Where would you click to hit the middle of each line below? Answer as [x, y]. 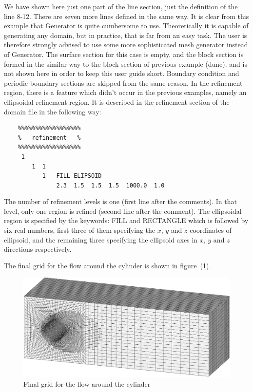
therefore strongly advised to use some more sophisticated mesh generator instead [126, 45]
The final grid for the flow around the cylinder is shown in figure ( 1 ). [107, 265]
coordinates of [211, 230]
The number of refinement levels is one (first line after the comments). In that [120, 201]
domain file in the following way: [53, 111]
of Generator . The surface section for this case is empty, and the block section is [124, 54]
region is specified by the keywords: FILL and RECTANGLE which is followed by [126, 220]
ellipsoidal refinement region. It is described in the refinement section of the [117, 102]
